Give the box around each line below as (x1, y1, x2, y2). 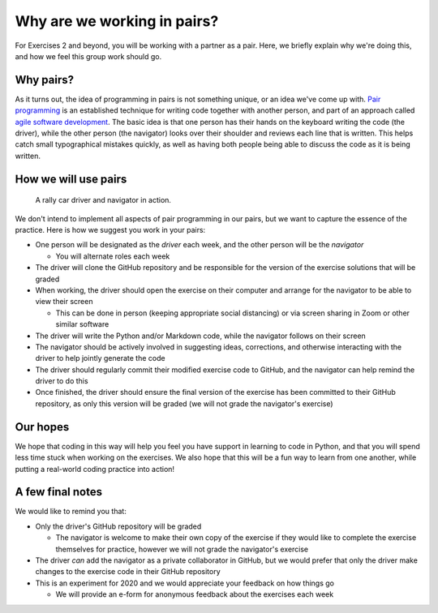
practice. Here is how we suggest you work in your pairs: (15, 225, 206, 234)
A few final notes (15, 485, 103, 499)
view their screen (35, 297, 93, 306)
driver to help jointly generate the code (35, 354, 165, 363)
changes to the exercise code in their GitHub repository (35, 567, 221, 577)
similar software (55, 319, 109, 329)
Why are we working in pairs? (15, 12, 219, 30)
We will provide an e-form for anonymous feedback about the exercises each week (55, 589, 334, 599)
